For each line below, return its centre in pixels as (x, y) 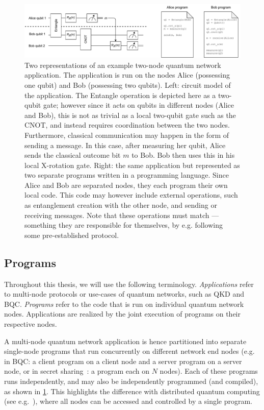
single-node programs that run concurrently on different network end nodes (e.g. (129, 351)
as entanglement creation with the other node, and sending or (121, 205)
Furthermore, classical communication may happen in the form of (127, 135)
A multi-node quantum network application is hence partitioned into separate (125, 341)
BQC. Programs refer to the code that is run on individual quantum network (124, 304)
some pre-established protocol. (72, 235)
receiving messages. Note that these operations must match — (122, 215)
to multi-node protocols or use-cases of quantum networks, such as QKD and (124, 294)
